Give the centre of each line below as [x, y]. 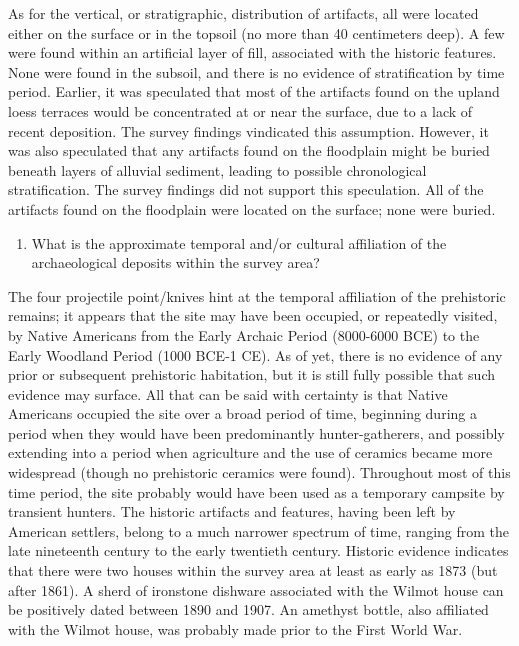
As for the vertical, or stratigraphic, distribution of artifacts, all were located [243, 13]
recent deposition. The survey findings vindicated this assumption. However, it [248, 130]
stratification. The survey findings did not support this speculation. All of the [246, 189]
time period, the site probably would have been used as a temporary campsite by [256, 491]
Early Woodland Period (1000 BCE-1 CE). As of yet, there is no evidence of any [255, 354]
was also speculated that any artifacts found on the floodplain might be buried [249, 150]
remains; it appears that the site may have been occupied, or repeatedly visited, [253, 315]
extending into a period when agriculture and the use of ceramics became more [250, 452]
